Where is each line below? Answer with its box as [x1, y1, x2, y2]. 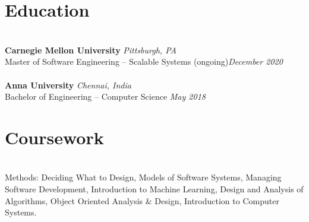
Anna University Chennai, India [5, 78, 131, 91]
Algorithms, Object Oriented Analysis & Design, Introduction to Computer [5, 194, 279, 207]
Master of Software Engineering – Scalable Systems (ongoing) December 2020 [5, 55, 283, 68]
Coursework [5, 125, 104, 149]
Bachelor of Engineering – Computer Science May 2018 [5, 90, 206, 103]
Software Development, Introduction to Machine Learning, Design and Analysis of [5, 183, 304, 195]
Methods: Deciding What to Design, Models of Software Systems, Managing [5, 171, 282, 183]
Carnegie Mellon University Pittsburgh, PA [5, 43, 176, 56]
